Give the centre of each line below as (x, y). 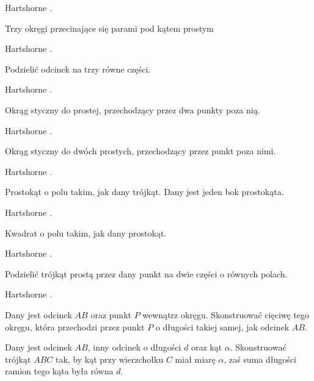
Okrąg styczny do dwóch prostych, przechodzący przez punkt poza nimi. (141, 151)
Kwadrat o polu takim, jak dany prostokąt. (86, 233)
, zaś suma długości (260, 359)
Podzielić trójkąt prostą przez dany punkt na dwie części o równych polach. (146, 273)
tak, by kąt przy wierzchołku (109, 359)
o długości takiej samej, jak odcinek (222, 326)
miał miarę (195, 359)
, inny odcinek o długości (134, 347)
